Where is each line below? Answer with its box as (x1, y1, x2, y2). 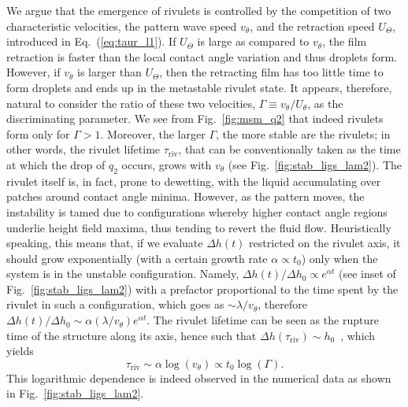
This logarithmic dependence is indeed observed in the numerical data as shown (6, 369, 391, 386)
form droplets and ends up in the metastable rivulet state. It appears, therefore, (6, 79, 392, 95)
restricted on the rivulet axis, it (249, 235, 401, 251)
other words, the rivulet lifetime (6, 141, 161, 157)
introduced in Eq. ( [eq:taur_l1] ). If (6, 33, 176, 50)
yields (6, 342, 34, 359)
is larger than (76, 64, 142, 80)
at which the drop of (6, 156, 106, 172)
